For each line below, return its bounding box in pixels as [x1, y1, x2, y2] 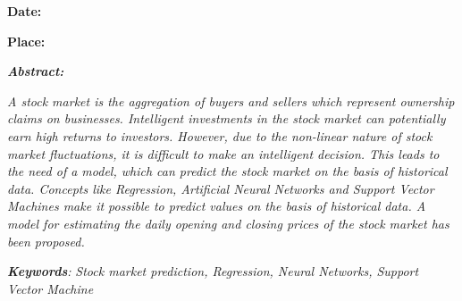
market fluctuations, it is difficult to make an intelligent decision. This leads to [7, 144, 440, 163]
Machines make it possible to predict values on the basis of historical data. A [7, 196, 426, 215]
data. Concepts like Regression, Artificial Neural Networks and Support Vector [7, 179, 434, 197]
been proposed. [7, 231, 85, 250]
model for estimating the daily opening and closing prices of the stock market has [7, 213, 449, 232]
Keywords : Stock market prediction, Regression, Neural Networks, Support [7, 262, 419, 280]
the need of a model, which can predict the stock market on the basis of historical [7, 162, 448, 180]
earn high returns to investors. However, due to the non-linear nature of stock [7, 126, 433, 145]
